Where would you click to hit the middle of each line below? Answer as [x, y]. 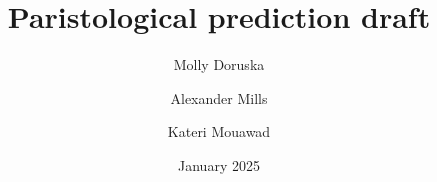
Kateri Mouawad [219, 131]
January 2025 [219, 164]
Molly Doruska [219, 64]
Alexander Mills [219, 97]
